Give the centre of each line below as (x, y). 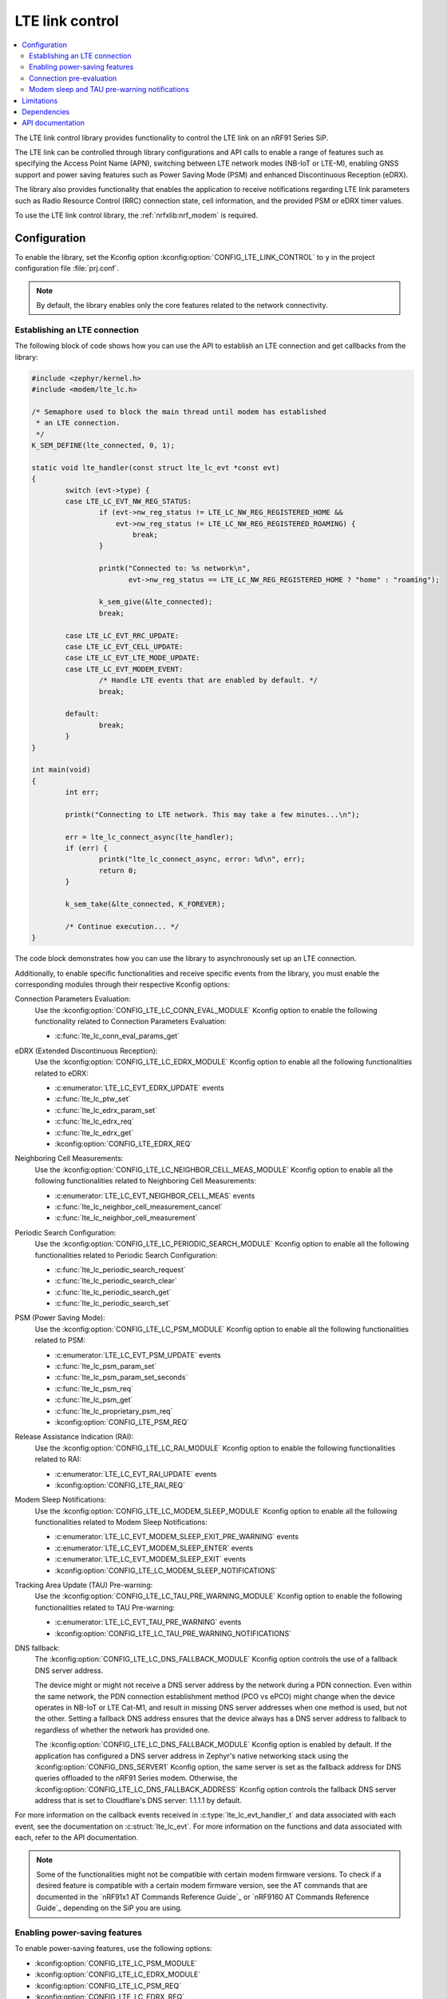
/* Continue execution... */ (122, 926)
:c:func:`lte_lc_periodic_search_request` (121, 1269)
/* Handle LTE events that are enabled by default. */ (208, 680)
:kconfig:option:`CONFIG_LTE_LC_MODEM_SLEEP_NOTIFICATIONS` (166, 1570)
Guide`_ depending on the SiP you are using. (109, 1908)
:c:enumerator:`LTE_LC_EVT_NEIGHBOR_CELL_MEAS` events (155, 1195)
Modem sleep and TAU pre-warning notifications (109, 90)
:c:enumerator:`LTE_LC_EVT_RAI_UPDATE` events (136, 1474)
